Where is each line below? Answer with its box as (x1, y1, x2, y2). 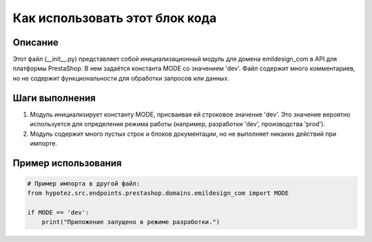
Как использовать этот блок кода (12, 10, 217, 26)
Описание (12, 37, 59, 48)
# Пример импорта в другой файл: (27, 179, 141, 188)
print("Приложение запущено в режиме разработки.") (41, 218, 220, 226)
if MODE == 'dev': (27, 209, 90, 216)
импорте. (30, 139, 58, 148)
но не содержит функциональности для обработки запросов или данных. (12, 74, 230, 82)
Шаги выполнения (12, 92, 96, 103)
